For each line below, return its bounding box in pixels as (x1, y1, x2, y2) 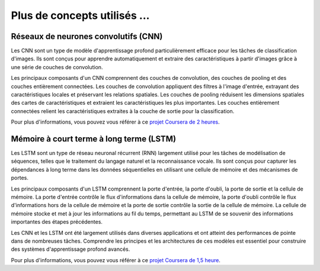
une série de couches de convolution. (11, 63, 103, 70)
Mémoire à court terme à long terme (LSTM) (11, 134, 177, 144)
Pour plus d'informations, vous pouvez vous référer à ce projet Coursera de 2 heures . (11, 118, 220, 125)
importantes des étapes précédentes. (11, 218, 103, 225)
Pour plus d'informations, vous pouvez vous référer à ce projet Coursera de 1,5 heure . (11, 256, 220, 263)
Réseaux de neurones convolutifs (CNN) (11, 31, 163, 41)
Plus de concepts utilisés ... (11, 9, 150, 22)
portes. (11, 175, 29, 182)
